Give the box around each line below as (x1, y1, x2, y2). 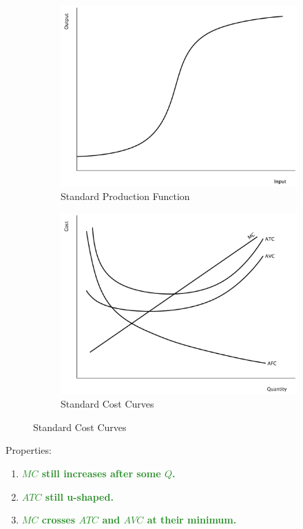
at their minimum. (147, 512, 237, 527)
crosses (41, 512, 76, 527)
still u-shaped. (45, 489, 114, 503)
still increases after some (41, 466, 161, 480)
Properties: (6, 443, 52, 457)
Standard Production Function (61, 189, 190, 203)
